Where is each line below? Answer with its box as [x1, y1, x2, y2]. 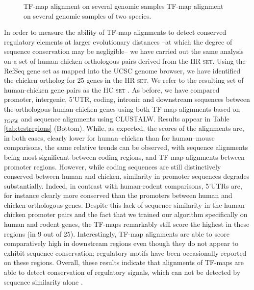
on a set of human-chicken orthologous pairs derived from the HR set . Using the [4, 55, 246, 66]
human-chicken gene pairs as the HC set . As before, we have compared [4, 84, 220, 95]
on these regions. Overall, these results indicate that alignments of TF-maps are [4, 257, 244, 267]
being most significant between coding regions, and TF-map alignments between [4, 151, 245, 162]
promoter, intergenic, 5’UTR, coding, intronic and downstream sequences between [4, 94, 250, 104]
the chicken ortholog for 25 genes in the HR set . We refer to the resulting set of [4, 75, 244, 85]
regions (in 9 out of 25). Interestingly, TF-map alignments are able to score [4, 228, 229, 239]
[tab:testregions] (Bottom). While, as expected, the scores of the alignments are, [4, 123, 244, 133]
